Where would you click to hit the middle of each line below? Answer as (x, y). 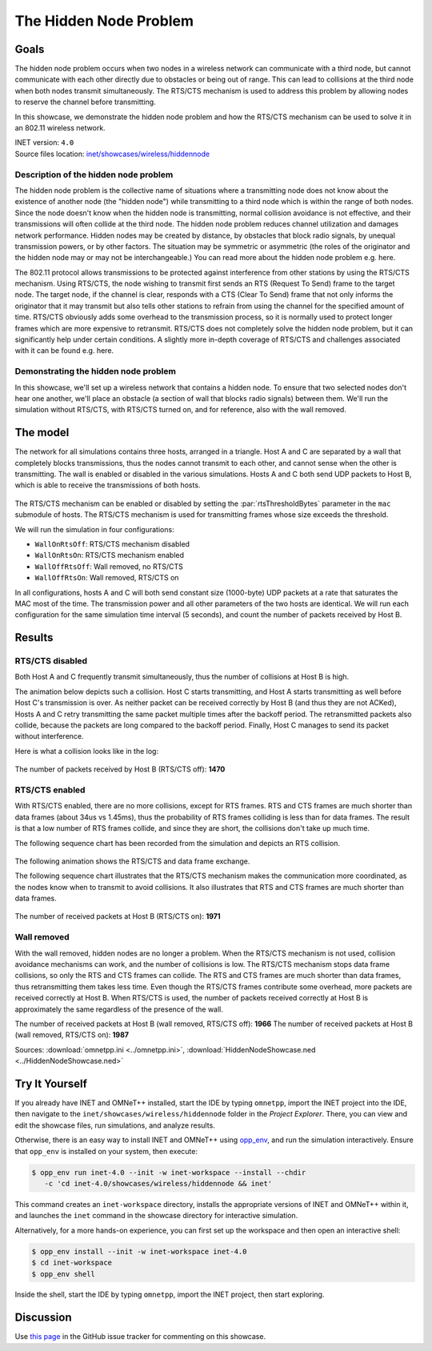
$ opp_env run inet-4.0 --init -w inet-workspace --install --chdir (169, 1172)
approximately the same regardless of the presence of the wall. (119, 1009)
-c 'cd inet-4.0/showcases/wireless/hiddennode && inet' (158, 1183)
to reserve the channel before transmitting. (85, 102)
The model (42, 433)
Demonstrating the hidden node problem (95, 371)
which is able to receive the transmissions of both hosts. (108, 485)
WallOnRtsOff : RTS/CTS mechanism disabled (112, 543)
